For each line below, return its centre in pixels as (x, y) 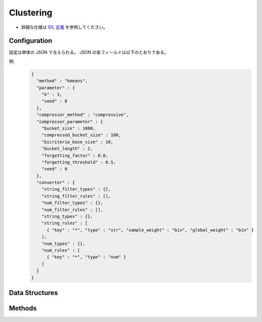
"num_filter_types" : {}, (72, 203)
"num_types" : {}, (63, 244)
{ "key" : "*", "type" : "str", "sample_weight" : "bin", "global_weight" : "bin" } (150, 230)
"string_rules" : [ (65, 223)
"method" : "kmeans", (62, 81)
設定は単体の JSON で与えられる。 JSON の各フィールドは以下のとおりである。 (89, 52)
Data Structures (33, 293)
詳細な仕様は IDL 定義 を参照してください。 (64, 27)
